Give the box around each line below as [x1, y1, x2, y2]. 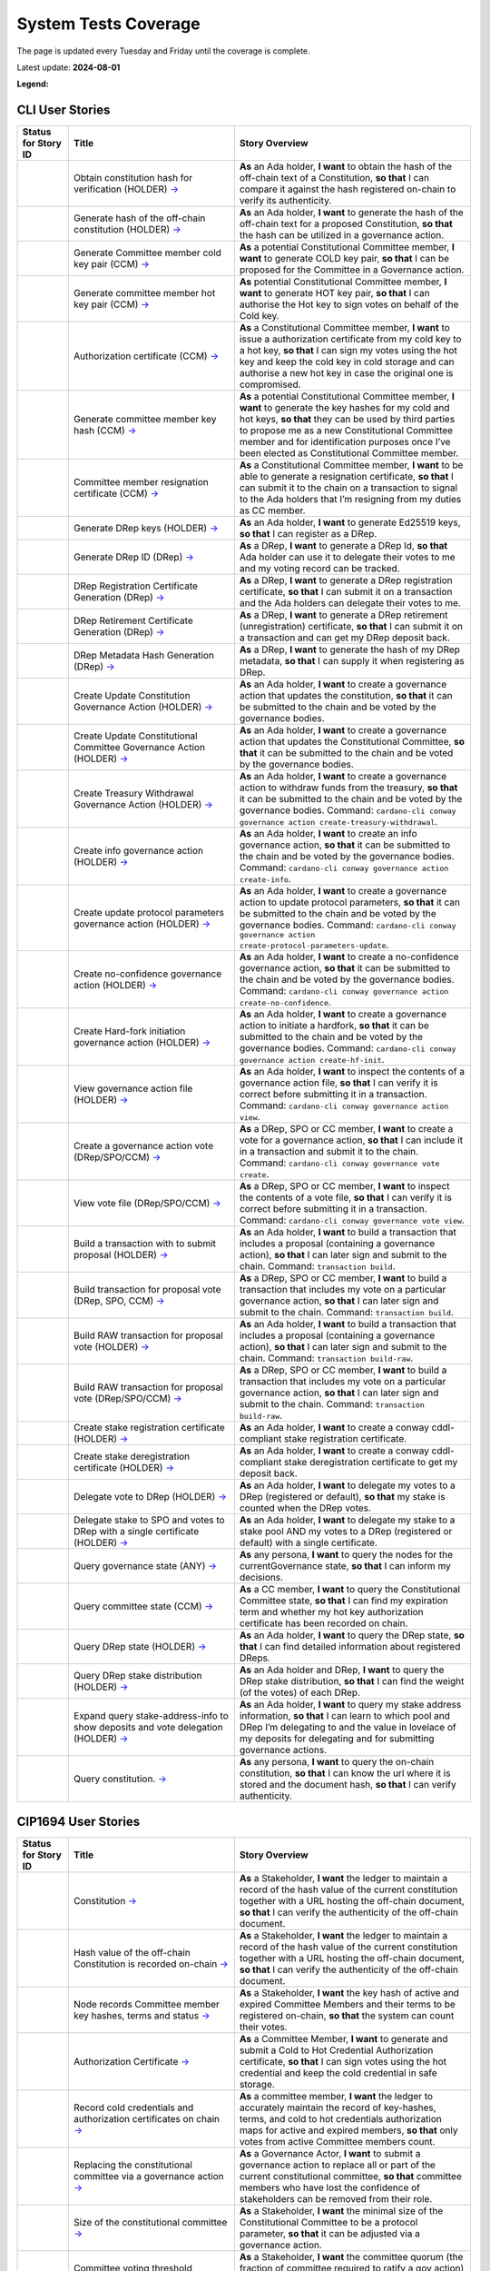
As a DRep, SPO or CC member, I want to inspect [239, 1180, 450, 1193]
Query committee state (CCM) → [73, 1600, 213, 1612]
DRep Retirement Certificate [73, 614, 194, 627]
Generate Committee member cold [73, 246, 222, 259]
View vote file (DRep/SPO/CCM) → [73, 1197, 221, 1210]
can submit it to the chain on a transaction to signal [239, 481, 458, 494]
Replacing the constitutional [73, 2158, 192, 2171]
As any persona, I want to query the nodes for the [239, 1549, 454, 1562]
